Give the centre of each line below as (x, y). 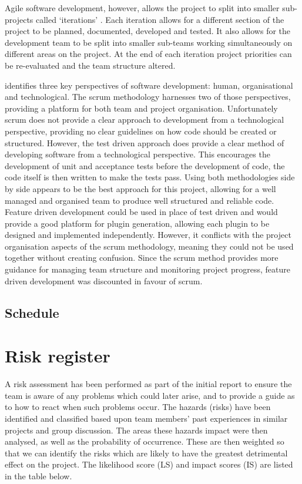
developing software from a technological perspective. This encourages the (137, 154)
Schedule (32, 312)
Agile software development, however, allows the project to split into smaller (142, 8)
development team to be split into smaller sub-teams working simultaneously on (149, 42)
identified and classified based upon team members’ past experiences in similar (146, 418)
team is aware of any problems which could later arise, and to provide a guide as (150, 395)
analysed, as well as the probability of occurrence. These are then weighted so (145, 441)
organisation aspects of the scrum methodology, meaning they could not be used (149, 246)
